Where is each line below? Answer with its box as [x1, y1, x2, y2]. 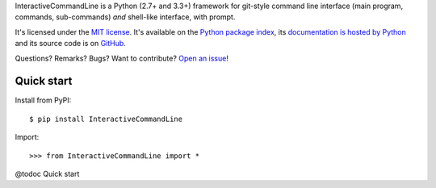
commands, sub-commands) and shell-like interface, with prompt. [15, 12, 236, 22]
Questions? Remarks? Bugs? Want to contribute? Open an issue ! [15, 53, 229, 63]
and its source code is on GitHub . [15, 39, 127, 48]
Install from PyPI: [15, 95, 72, 105]
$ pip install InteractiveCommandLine [29, 114, 183, 123]
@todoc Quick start [15, 169, 80, 179]
